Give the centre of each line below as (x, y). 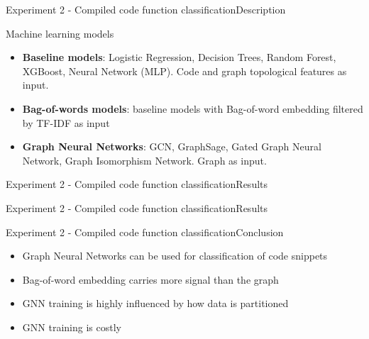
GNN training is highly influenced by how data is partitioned (155, 303)
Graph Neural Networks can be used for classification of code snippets (175, 256)
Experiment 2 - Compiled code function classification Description (146, 9)
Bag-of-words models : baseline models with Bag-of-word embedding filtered (193, 108)
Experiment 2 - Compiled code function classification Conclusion (145, 232)
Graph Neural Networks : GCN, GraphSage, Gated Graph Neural (172, 146)
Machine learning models (60, 33)
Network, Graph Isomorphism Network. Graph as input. (144, 160)
